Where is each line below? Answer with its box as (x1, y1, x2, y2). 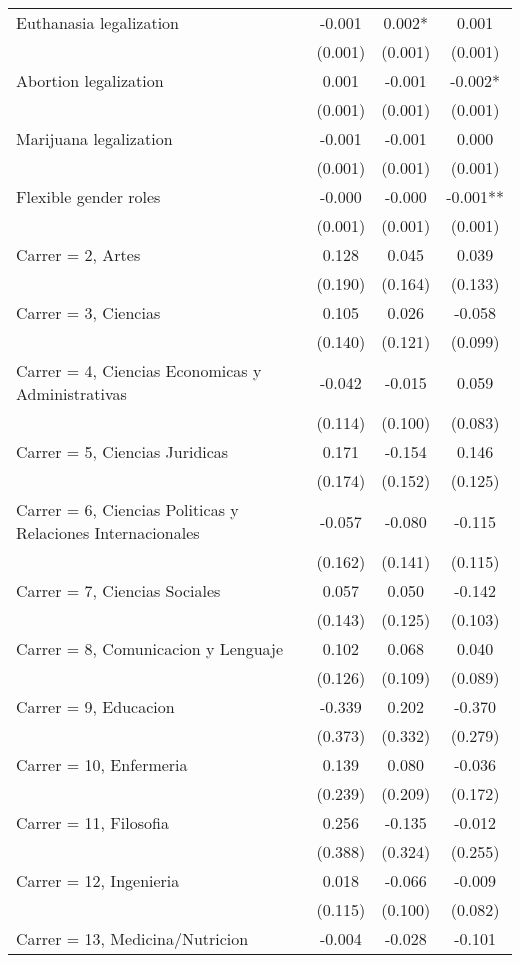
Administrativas (16, 382, 127, 405)
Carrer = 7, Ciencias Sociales (16, 579, 221, 602)
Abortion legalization (16, 69, 164, 92)
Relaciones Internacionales (16, 521, 200, 544)
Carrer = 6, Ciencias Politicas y (16, 498, 239, 521)
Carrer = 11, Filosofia (16, 811, 169, 834)
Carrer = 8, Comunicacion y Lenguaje (16, 637, 284, 660)
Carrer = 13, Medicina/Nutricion (16, 927, 249, 950)
